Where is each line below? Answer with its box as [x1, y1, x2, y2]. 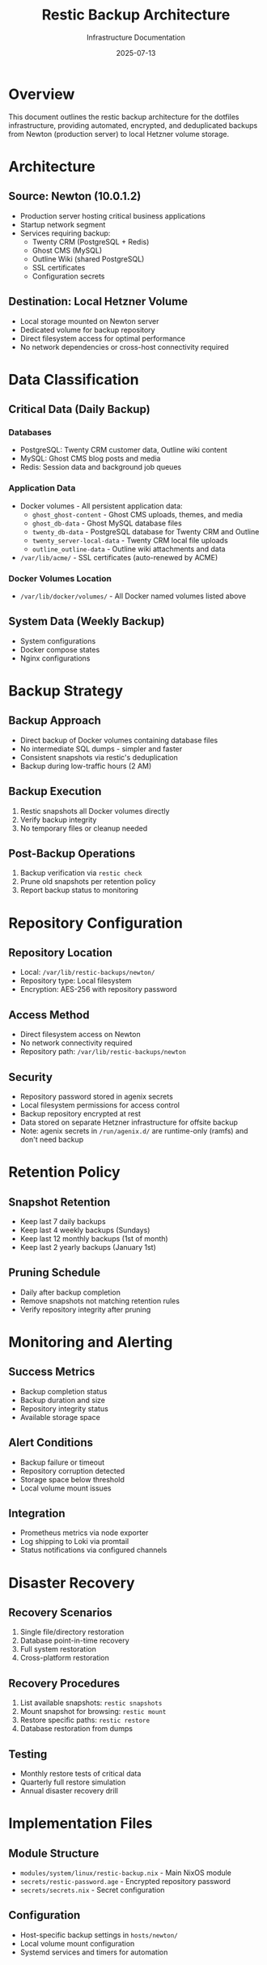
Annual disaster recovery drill [19, 1786, 119, 1796]
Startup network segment [19, 219, 106, 229]
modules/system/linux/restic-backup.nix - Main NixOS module [19, 1868, 232, 1878]
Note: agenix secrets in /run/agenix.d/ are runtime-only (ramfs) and [19, 1126, 248, 1136]
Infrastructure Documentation [86, 32, 186, 42]
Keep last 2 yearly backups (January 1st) [19, 1243, 156, 1253]
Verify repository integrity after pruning [19, 1304, 151, 1314]
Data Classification [8, 370, 139, 389]
